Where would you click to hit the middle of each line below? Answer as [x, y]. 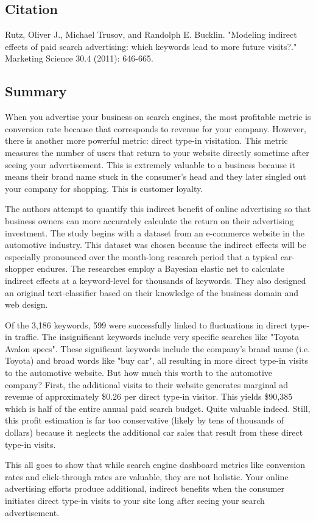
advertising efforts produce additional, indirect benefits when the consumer [145, 488]
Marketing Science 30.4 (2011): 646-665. [79, 58]
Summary [36, 91]
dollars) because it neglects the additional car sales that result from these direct [154, 432]
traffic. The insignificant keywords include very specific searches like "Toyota [157, 337]
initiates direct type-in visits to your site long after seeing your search [135, 500]
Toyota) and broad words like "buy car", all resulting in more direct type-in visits [156, 360]
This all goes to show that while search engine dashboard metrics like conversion [155, 465]
